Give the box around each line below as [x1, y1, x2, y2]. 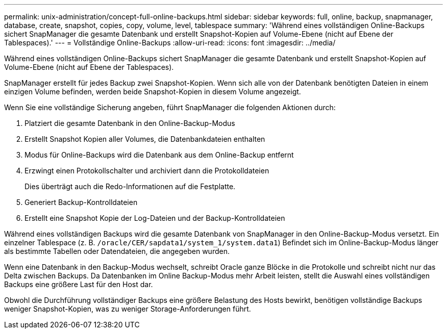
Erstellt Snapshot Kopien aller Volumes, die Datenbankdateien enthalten [24, 135, 265, 143]
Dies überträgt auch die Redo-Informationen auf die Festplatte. [24, 182, 236, 191]
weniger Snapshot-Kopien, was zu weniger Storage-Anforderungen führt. [4, 304, 251, 313]
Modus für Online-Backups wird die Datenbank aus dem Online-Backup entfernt [24, 150, 294, 159]
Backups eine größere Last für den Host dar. [4, 280, 153, 289]
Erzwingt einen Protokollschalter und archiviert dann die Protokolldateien [24, 166, 269, 175]
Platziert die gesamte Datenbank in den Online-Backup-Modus [24, 119, 235, 127]
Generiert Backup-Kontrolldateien [24, 198, 138, 207]
